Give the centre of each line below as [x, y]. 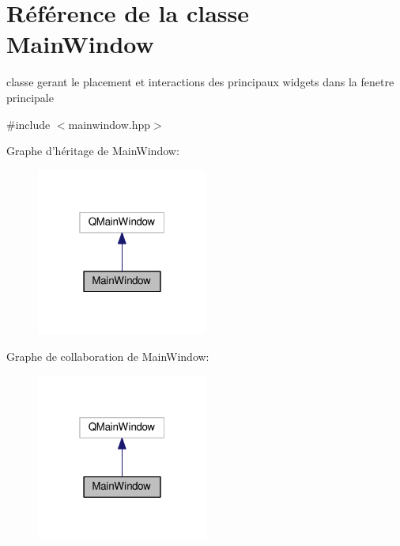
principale [30, 97]
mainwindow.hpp [109, 124]
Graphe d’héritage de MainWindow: [93, 151]
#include [28, 124]
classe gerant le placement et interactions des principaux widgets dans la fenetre [200, 82]
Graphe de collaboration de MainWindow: [108, 356]
